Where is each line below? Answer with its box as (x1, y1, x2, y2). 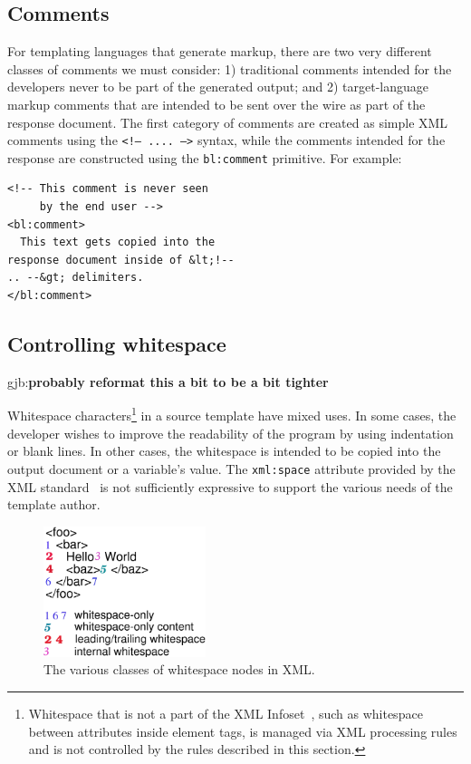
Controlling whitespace (7, 330, 226, 358)
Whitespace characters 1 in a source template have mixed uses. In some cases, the (7, 403, 457, 425)
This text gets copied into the (20, 236, 216, 249)
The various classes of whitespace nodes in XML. (43, 660, 315, 679)
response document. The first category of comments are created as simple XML (7, 112, 448, 131)
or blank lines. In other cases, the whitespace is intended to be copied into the (7, 441, 441, 460)
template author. (7, 495, 101, 514)
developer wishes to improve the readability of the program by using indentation (7, 423, 454, 442)
